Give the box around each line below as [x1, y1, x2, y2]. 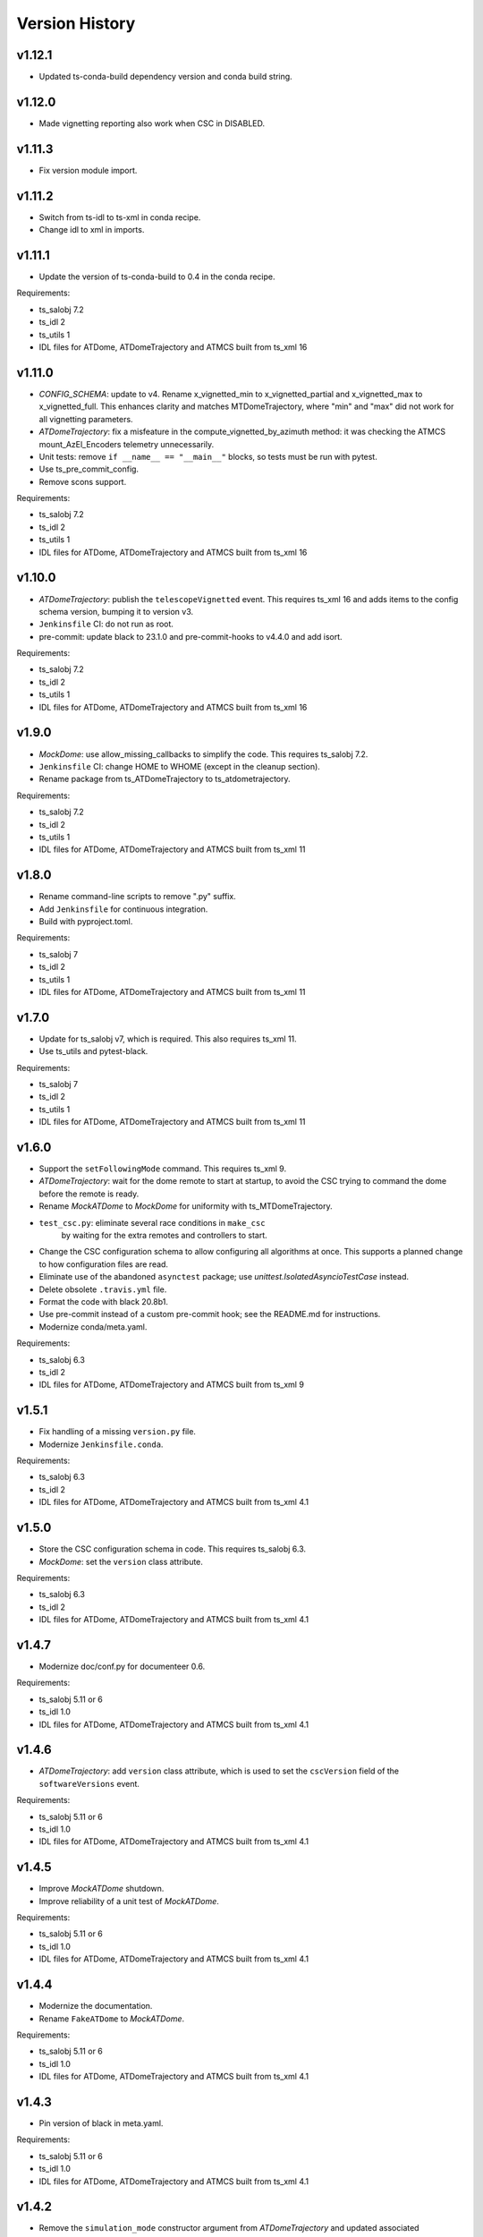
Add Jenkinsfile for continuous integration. [38, 904, 208, 914]
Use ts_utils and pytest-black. [38, 1046, 148, 1057]
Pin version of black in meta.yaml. [38, 2118, 164, 2129]
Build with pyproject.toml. [38, 915, 133, 926]
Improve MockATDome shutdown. [38, 1884, 165, 1894]
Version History [16, 13, 136, 33]
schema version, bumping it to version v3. [38, 606, 194, 617]
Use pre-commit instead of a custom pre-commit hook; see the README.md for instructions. [38, 1309, 381, 1320]
